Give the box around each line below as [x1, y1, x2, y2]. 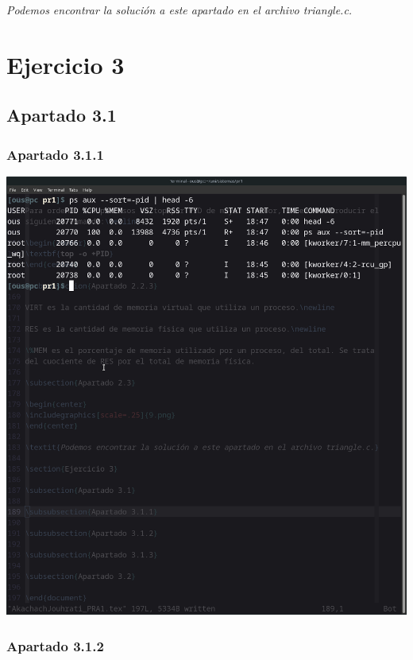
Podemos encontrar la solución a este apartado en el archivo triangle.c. [6, 2, 353, 17]
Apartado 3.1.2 [6, 635, 104, 655]
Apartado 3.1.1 [6, 144, 104, 164]
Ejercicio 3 [6, 48, 125, 80]
